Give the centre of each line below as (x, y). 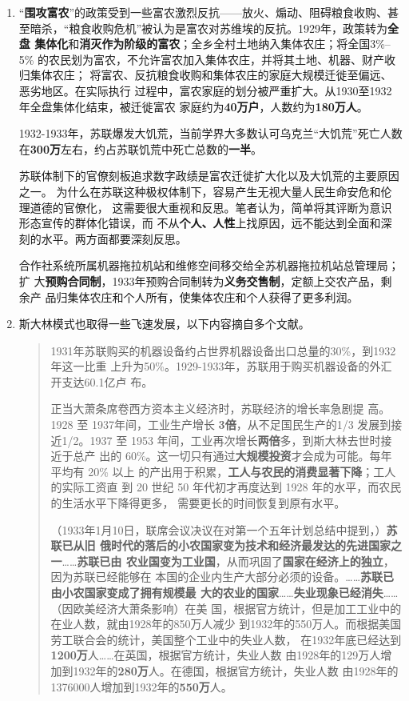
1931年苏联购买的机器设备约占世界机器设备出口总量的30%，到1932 (223, 350)
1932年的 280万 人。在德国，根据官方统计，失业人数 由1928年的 (236, 670)
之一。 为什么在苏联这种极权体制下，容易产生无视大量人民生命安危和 (200, 191)
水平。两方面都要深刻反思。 (114, 238)
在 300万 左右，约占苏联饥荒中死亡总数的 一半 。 (140, 148)
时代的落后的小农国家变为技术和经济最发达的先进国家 (250, 545)
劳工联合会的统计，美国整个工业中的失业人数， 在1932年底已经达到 (226, 639)
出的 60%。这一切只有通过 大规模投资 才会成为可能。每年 (246, 456)
